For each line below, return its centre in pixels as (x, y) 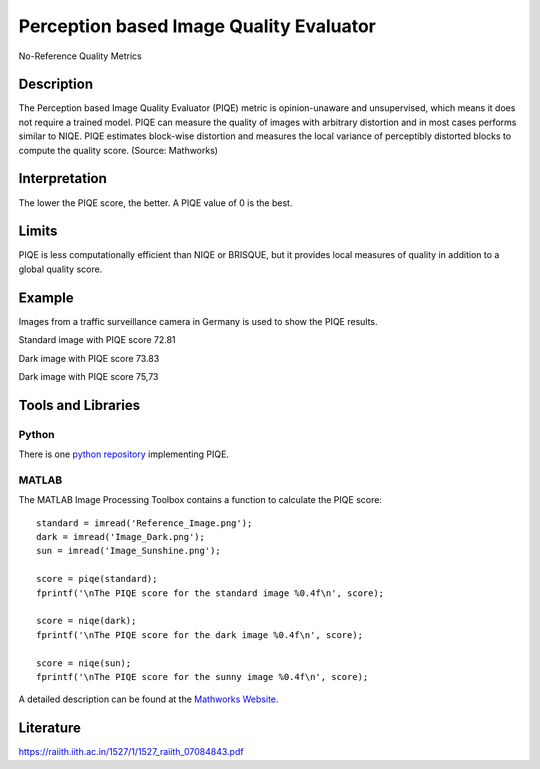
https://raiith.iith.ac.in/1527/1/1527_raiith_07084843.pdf (131, 752)
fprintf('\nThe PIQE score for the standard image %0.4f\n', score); (210, 593)
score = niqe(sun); (84, 663)
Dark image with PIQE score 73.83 (89, 358)
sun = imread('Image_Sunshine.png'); (129, 551)
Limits (38, 231)
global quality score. (60, 269)
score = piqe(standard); (97, 579)
